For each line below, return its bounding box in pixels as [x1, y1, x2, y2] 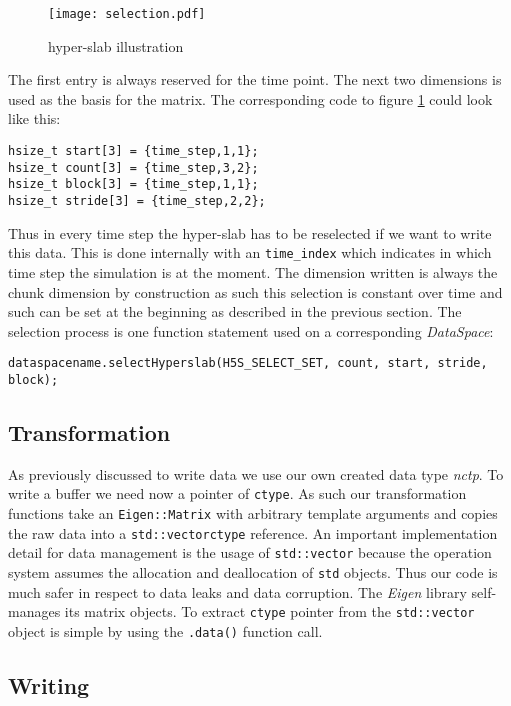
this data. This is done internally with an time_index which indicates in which [8, 242, 492, 263]
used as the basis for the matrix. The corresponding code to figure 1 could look [8, 88, 493, 109]
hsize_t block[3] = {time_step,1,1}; [8, 177, 259, 192]
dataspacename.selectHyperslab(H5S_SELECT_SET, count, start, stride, [8, 356, 488, 371]
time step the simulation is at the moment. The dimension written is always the [8, 261, 498, 282]
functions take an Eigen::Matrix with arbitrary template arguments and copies [8, 503, 498, 524]
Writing [8, 669, 90, 700]
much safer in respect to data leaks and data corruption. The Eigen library [8, 581, 467, 602]
